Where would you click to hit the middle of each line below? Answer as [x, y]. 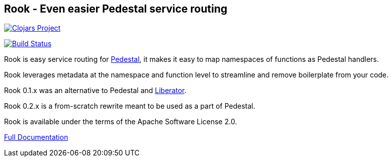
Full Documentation [36, 137]
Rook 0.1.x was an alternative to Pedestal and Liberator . [95, 91]
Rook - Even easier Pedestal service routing [116, 9]
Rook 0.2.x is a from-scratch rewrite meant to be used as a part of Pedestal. [130, 106]
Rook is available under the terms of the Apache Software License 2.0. [121, 122]
